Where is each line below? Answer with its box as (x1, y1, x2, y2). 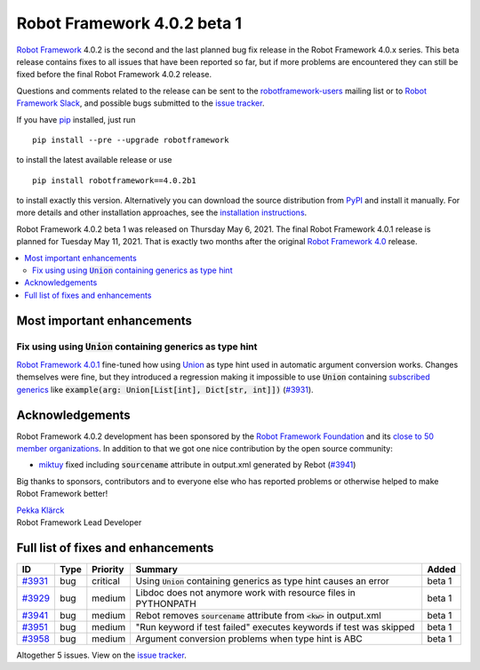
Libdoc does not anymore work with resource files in (135, 586, 356, 599)
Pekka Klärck (16, 505, 65, 515)
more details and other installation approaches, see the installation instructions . (16, 207, 308, 218)
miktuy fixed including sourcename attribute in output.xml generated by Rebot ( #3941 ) (38, 459, 356, 470)
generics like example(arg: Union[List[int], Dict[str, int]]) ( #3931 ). (16, 384, 315, 395)
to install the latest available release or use (16, 155, 172, 165)
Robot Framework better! (16, 489, 108, 499)
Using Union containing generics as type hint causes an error (135, 574, 390, 586)
